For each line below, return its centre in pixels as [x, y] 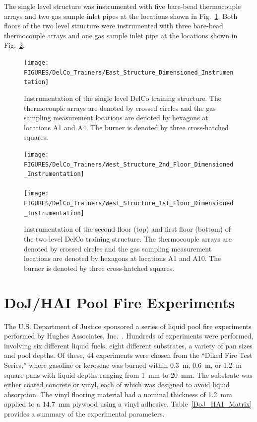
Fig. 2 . [14, 45]
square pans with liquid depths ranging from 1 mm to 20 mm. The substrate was [128, 375]
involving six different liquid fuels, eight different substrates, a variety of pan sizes [128, 345]
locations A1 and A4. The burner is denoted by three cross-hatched [126, 127]
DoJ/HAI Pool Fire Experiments [120, 302]
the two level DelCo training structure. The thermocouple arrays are [128, 239]
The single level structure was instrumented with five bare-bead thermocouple [123, 6]
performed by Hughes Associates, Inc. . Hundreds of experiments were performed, [129, 336]
